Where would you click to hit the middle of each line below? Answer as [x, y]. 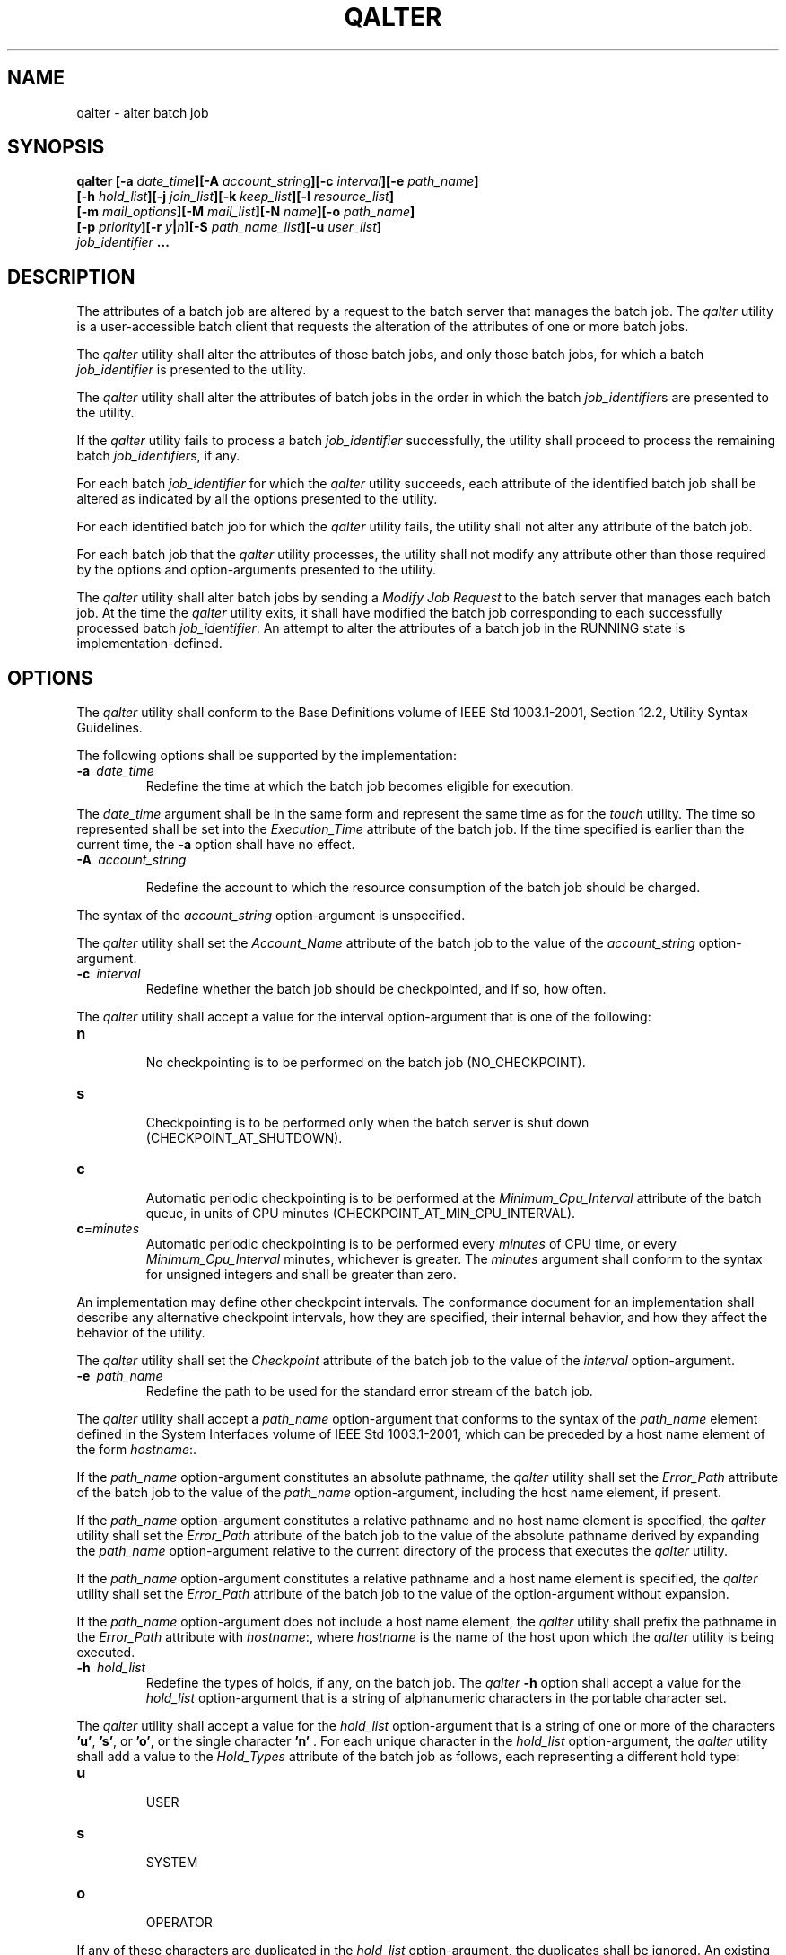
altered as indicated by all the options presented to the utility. [257, 499]
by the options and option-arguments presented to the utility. [256, 570]
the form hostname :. [137, 1450]
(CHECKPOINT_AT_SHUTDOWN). [244, 1138]
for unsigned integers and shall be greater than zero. [301, 1275]
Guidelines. [109, 728]
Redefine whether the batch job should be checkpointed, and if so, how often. [376, 989]
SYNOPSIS [56, 147]
